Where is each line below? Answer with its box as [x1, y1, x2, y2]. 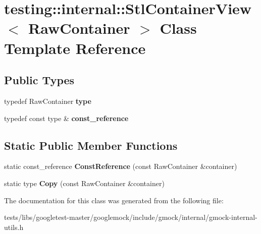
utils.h [4, 221, 24, 232]
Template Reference [4, 37, 146, 58]
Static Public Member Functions [4, 137, 178, 153]
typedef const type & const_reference [4, 112, 129, 123]
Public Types [4, 72, 75, 88]
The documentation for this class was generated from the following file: [4, 195, 224, 205]
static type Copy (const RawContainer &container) [4, 178, 165, 188]
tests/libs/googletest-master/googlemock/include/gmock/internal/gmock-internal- [4, 212, 257, 222]
